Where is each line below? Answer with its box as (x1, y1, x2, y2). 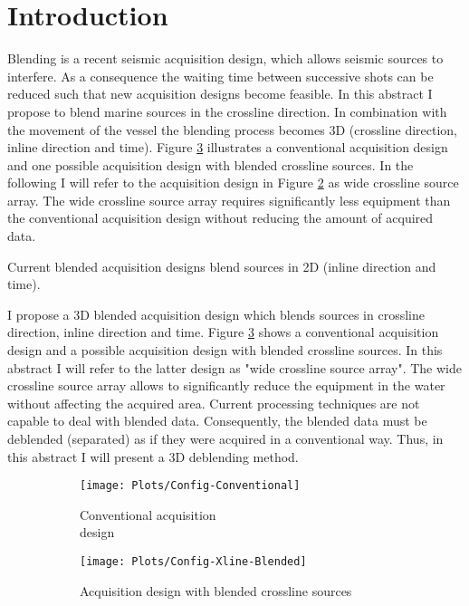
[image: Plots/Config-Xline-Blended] (80, 555, 307, 569)
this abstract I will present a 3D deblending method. (7, 447, 299, 466)
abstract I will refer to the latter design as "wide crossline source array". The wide (7, 358, 462, 377)
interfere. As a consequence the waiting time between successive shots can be (7, 66, 434, 85)
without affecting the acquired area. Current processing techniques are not (7, 393, 420, 412)
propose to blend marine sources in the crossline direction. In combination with (7, 101, 447, 120)
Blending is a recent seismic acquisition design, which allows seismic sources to (7, 49, 444, 68)
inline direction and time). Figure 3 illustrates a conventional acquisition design (7, 138, 448, 157)
